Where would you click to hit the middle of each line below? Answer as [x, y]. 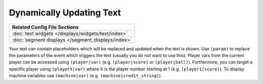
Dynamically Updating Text [65, 13]
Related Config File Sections [45, 27]
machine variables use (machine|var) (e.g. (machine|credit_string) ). [85, 76]
